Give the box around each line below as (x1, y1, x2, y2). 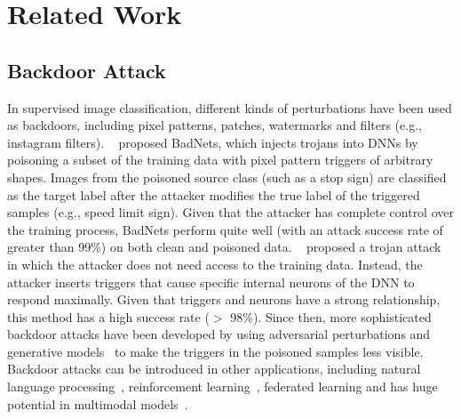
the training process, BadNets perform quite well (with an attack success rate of (7, 220, 443, 238)
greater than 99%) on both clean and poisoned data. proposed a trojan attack (7, 238, 441, 256)
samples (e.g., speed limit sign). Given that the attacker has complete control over (7, 203, 454, 222)
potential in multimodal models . (7, 394, 188, 413)
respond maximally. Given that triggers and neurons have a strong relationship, (7, 290, 441, 309)
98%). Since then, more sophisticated (230, 307, 432, 326)
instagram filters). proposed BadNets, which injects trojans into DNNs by (7, 133, 418, 151)
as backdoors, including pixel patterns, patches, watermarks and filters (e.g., (7, 116, 422, 134)
